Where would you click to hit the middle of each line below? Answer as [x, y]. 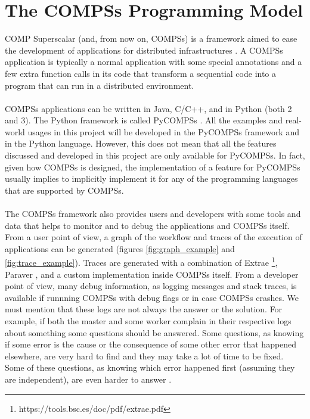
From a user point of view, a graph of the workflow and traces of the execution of [154, 237]
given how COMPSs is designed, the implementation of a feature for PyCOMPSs [153, 167]
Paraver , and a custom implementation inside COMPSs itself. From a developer [152, 274]
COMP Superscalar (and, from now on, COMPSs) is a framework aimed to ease [151, 38]
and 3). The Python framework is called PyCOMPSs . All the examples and [144, 120]
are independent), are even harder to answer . [88, 379]
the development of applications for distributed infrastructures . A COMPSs [144, 50]
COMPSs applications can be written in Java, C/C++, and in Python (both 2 [148, 108]
